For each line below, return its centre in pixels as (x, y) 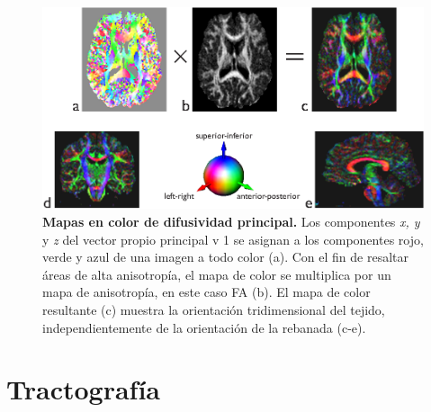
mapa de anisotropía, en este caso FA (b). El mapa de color (207, 292)
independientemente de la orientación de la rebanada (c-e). (204, 327)
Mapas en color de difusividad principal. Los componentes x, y (231, 221)
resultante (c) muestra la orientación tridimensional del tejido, (214, 309)
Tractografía (83, 389)
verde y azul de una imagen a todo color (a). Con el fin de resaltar (225, 257)
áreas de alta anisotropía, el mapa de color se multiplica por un (217, 274)
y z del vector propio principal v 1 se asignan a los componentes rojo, (233, 239)
